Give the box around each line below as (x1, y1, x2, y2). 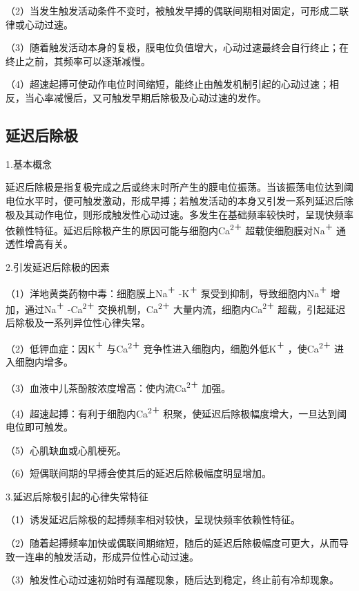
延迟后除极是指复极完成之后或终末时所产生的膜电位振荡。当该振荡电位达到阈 (6, 180, 353, 194)
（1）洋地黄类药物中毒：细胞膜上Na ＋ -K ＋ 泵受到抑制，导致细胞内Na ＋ (6, 283, 327, 300)
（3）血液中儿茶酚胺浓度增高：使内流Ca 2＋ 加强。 (6, 378, 231, 395)
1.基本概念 (6, 156, 52, 171)
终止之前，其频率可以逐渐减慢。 (6, 53, 151, 68)
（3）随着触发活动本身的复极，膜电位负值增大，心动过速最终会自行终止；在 (6, 40, 349, 55)
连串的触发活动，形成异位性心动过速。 (24, 549, 199, 563)
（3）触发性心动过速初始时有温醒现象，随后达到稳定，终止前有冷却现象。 (6, 572, 339, 587)
